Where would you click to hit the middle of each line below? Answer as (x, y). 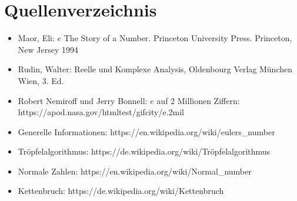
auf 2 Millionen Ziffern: (198, 100)
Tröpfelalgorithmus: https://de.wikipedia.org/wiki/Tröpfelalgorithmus (144, 151)
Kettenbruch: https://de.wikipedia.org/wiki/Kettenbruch (121, 191)
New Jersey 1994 (48, 49)
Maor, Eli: (36, 38)
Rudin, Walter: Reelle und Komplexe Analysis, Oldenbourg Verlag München (155, 69)
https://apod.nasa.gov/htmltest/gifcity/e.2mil (101, 112)
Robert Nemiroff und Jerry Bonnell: (83, 100)
